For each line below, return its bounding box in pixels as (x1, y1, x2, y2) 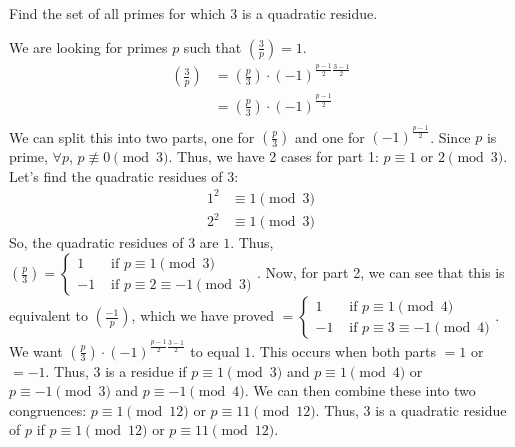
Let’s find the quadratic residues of (9, 165, 223, 186)
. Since (430, 126, 471, 147)
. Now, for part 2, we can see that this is (257, 262, 505, 283)
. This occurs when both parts (251, 340, 436, 361)
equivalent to (9, 305, 88, 326)
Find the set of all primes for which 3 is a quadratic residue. (9, 3, 378, 23)
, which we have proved (131, 305, 274, 326)
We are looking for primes (9, 36, 168, 57)
